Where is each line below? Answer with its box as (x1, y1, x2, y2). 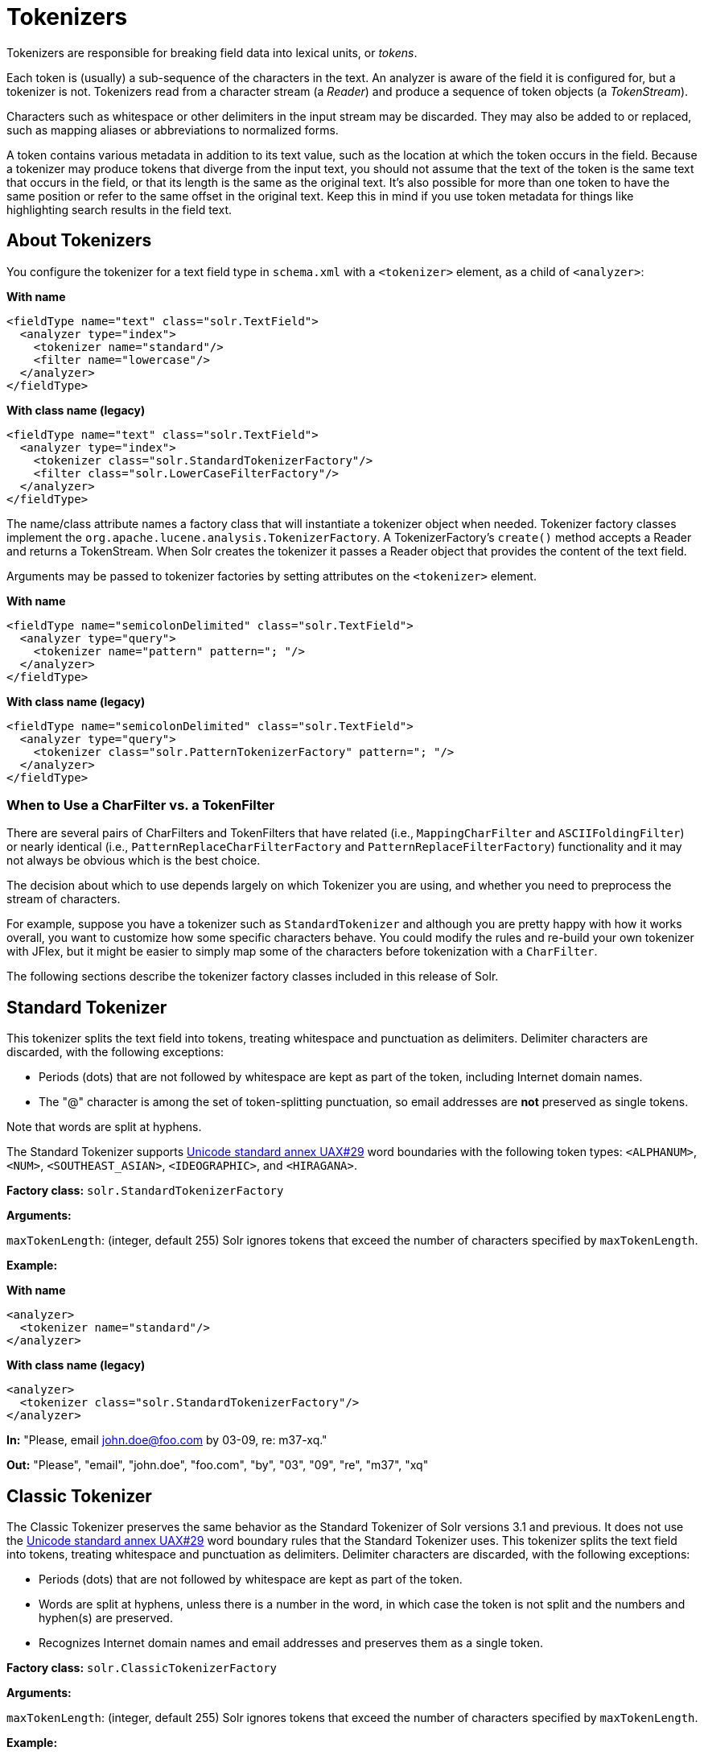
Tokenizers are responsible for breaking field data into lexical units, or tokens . (6, 45, 418, 60)
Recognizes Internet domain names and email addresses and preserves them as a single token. (39, 1636, 543, 1650)
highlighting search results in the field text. (6, 202, 232, 217)
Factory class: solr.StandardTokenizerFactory (6, 1183, 284, 1198)
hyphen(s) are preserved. (39, 1611, 173, 1625)
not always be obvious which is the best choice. (6, 853, 261, 868)
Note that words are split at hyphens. (6, 1120, 202, 1134)
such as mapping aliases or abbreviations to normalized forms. (6, 122, 339, 137)
